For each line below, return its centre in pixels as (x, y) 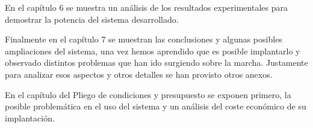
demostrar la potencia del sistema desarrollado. (92, 19)
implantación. (30, 118)
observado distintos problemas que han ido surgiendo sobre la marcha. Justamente (156, 63)
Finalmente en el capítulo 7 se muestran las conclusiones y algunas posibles (144, 39)
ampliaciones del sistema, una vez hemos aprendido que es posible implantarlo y (153, 51)
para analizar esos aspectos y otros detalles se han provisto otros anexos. (139, 74)
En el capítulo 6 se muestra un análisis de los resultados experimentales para (146, 7)
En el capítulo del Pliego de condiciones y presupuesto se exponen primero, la (148, 94)
